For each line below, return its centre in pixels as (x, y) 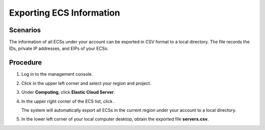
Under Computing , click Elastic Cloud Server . (68, 92)
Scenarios (25, 30)
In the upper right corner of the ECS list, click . (68, 101)
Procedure (26, 63)
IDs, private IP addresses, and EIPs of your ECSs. (59, 48)
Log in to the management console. (57, 74)
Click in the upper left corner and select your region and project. (86, 83)
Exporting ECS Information (65, 13)
